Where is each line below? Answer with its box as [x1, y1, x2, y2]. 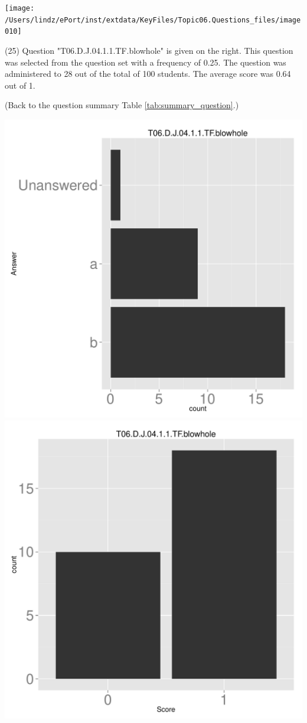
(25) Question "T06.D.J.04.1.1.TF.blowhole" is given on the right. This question [5, 44, 293, 56]
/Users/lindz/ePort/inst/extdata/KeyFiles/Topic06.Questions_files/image [5, 15, 301, 24]
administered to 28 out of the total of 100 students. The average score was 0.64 [5, 67, 291, 80]
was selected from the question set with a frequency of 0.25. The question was [5, 56, 286, 68]
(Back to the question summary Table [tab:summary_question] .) [5, 99, 239, 111]
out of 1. [5, 79, 35, 91]
